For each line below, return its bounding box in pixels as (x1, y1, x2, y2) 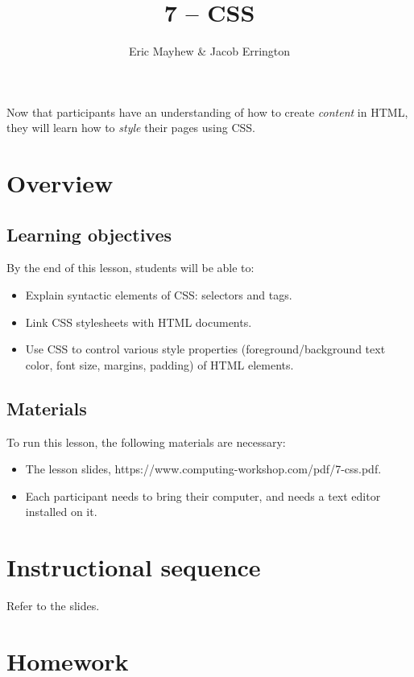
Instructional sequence (6, 551, 261, 584)
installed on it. (25, 503, 97, 520)
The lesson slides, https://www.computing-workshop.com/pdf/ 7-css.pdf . (25, 460, 382, 477)
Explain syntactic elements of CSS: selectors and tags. (25, 287, 292, 303)
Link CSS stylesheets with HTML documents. (25, 313, 252, 330)
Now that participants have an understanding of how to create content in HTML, (6, 103, 408, 120)
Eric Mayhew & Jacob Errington (128, 43, 291, 60)
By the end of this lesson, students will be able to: (6, 259, 255, 276)
